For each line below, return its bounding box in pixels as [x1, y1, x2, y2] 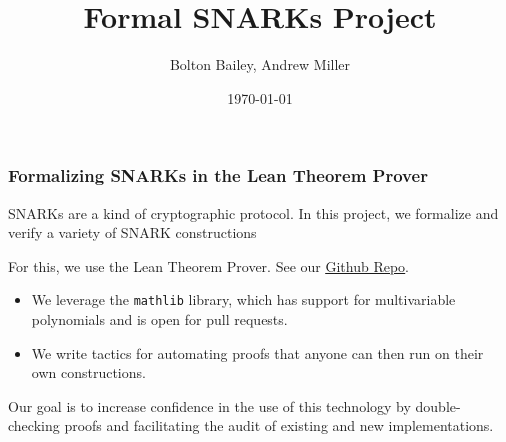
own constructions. [31, 362, 146, 383]
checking [8, 415, 60, 436]
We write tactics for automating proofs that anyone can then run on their [31, 342, 484, 363]
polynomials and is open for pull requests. [31, 309, 288, 330]
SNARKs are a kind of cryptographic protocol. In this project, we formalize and [8, 202, 499, 223]
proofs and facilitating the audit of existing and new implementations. [64, 415, 494, 436]
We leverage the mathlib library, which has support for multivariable [31, 289, 456, 310]
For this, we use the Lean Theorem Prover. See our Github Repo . [8, 255, 410, 276]
